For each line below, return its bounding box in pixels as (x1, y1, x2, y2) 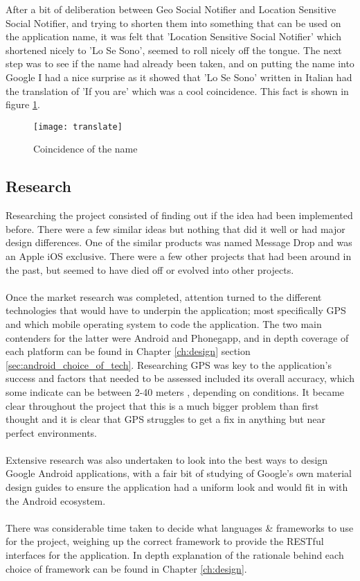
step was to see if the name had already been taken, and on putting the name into (6, 56, 354, 71)
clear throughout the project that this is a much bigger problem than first (6, 398, 319, 413)
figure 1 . (6, 97, 40, 112)
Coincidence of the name (33, 141, 138, 156)
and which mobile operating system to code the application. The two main (6, 316, 322, 331)
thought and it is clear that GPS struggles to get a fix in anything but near (6, 412, 325, 426)
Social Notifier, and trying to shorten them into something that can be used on (6, 15, 341, 30)
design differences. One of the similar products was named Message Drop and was (6, 235, 352, 250)
